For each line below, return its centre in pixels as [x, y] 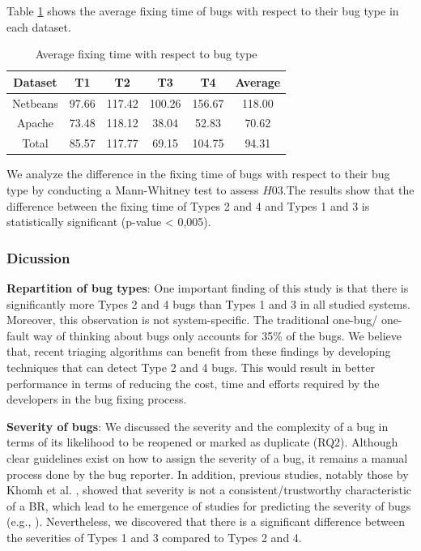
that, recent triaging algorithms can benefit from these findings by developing [199, 351]
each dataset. [39, 26]
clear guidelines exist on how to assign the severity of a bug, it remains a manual [207, 457]
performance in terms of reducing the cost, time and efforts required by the [193, 383]
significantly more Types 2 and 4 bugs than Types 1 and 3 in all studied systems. [208, 303]
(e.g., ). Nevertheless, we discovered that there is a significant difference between [206, 521]
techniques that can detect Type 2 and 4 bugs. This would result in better [191, 367]
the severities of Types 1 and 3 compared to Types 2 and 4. [154, 537]
